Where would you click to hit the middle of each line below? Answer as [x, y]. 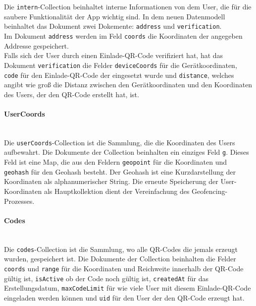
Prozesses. [19, 201]
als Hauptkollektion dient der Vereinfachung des [117, 191]
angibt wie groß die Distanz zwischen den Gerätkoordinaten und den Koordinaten [128, 85]
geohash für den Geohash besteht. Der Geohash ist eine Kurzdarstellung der [120, 171]
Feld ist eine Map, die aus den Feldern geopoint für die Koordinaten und [115, 162]
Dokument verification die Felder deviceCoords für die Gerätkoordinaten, [121, 65]
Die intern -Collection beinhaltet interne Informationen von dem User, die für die [128, 7]
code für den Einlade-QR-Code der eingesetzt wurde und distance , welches [119, 75]
